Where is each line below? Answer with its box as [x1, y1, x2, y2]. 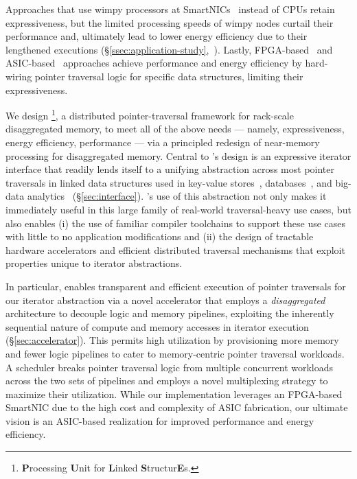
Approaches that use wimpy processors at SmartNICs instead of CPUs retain [5, 2, 335, 16]
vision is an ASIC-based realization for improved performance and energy [5, 413, 314, 428]
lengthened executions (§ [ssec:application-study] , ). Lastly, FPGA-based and [5, 42, 333, 56]
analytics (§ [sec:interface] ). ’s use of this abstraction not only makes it [27, 189, 327, 203]
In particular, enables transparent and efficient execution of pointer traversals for [5, 279, 346, 293]
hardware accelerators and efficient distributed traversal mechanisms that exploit [5, 242, 345, 257]
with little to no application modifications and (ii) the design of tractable [5, 229, 314, 244]
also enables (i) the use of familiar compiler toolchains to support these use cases [5, 215, 346, 230]
